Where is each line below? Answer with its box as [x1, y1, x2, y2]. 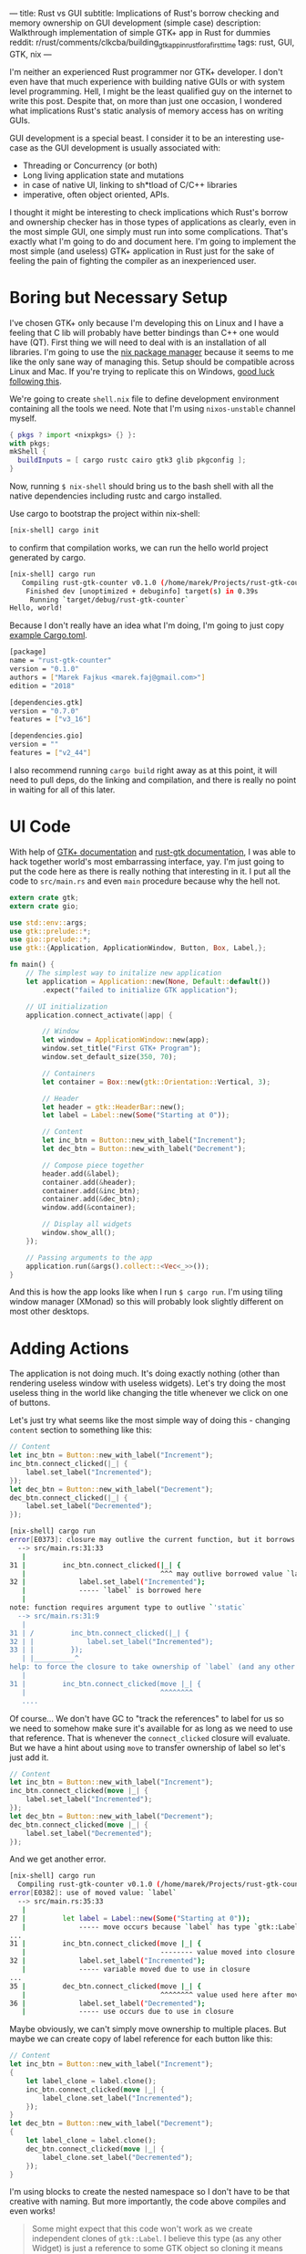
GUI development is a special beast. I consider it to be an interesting [9, 132, 266, 143]
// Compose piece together [42, 1160, 145, 1169]
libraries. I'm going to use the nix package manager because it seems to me [9, 346, 294, 357]
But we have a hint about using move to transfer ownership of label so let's [9, 1742, 286, 1753]
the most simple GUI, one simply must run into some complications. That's [9, 225, 289, 236]
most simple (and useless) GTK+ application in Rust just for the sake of [9, 246, 275, 257]
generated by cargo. [9, 551, 87, 562]
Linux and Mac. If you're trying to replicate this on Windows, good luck [9, 365, 275, 377]
